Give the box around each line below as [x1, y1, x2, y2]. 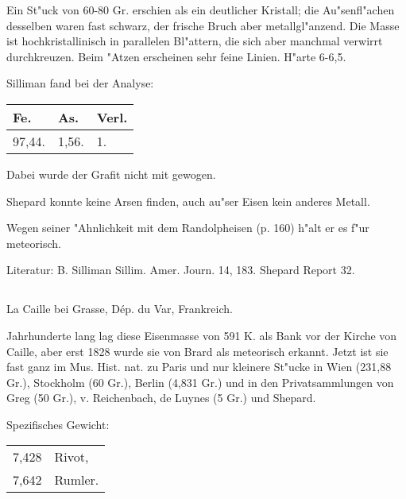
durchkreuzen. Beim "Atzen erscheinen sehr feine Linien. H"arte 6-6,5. [6, 48, 346, 64]
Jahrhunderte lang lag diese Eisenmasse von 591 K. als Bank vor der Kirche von [6, 327, 397, 343]
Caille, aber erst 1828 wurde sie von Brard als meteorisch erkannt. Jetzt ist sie [6, 342, 389, 359]
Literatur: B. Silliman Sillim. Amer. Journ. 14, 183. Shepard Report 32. [6, 261, 355, 278]
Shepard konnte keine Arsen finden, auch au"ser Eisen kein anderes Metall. [6, 192, 370, 209]
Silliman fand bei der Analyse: [6, 75, 154, 91]
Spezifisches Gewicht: [6, 416, 110, 432]
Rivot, [54, 447, 89, 466]
